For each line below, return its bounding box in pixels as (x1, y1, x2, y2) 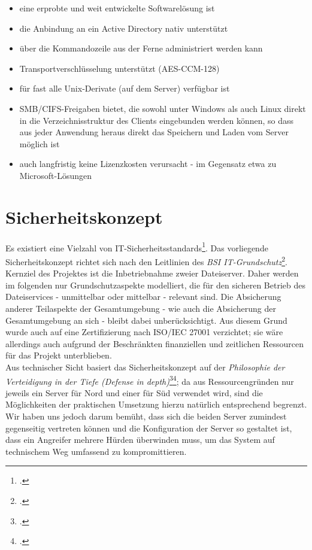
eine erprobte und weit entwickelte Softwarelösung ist (19, 2, 215, 14)
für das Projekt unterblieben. (5, 349, 112, 361)
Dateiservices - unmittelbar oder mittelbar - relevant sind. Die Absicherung (5, 290, 281, 303)
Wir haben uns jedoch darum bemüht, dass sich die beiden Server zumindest (5, 409, 287, 422)
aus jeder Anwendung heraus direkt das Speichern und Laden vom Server (19, 126, 289, 138)
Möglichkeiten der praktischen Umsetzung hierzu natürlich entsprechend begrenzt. (5, 398, 307, 411)
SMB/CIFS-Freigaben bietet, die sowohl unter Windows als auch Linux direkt (19, 102, 306, 114)
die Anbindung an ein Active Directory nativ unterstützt (19, 22, 228, 34)
